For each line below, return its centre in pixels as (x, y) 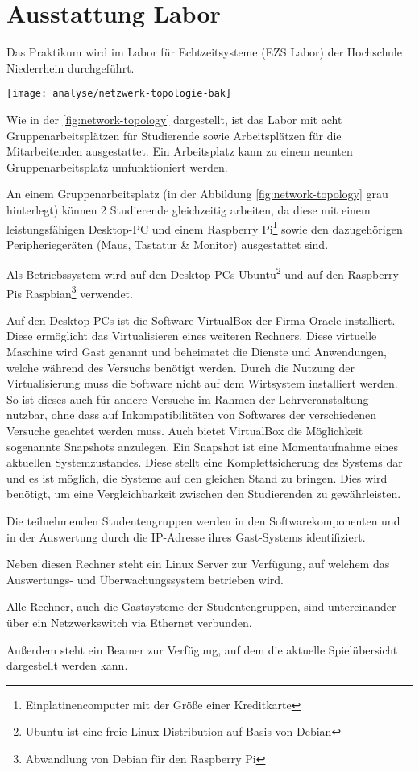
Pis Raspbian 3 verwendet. (70, 292)
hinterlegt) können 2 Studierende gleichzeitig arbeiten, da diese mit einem (189, 209)
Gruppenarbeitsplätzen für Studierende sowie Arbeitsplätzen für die (174, 135)
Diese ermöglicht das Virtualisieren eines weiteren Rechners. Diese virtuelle (192, 336)
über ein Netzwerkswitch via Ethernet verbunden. (129, 622)
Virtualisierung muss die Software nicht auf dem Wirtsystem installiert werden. (202, 383)
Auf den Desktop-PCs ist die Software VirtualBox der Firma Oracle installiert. (201, 320)
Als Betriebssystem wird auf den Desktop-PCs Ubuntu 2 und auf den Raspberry (203, 273)
